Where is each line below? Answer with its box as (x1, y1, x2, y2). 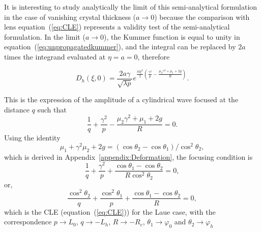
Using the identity (4, 132, 61, 143)
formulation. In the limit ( (4, 31, 85, 42)
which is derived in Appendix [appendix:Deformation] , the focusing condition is (4, 151, 253, 162)
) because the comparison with (154, 11, 250, 22)
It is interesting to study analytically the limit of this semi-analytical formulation (4, 2, 257, 12)
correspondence (4, 216, 52, 227)
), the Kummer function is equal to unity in (104, 31, 240, 42)
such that (37, 104, 67, 114)
